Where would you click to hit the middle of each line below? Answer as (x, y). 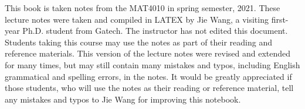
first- (280, 19)
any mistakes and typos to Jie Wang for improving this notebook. (123, 99)
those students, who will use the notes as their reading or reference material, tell (149, 88)
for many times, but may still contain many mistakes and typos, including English (152, 64)
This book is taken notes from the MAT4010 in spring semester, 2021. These (143, 8)
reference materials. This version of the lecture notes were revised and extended (148, 53)
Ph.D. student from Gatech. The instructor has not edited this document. (155, 31)
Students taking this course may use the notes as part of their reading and (139, 42)
